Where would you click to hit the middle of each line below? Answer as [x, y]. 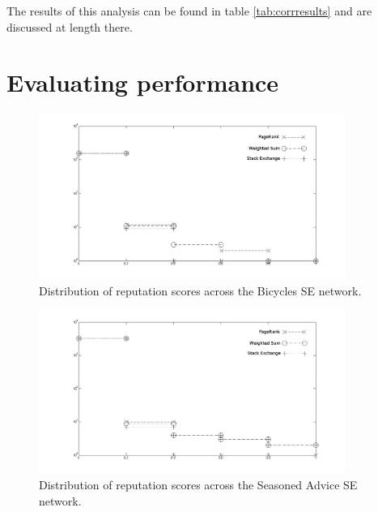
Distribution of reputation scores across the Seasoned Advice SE [198, 484]
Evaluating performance [143, 82]
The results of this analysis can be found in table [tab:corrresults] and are [189, 11]
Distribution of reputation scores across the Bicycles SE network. [200, 290]
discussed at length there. [70, 26]
